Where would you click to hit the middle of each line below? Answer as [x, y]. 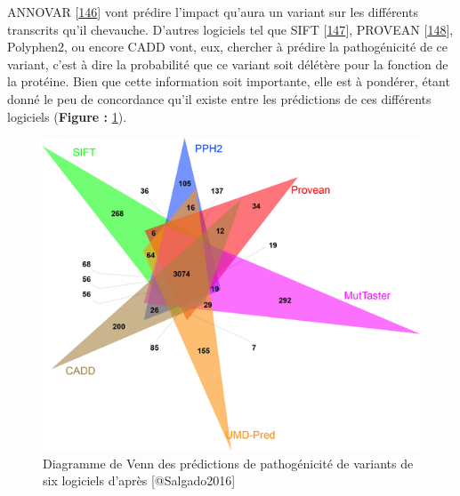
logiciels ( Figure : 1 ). [67, 116]
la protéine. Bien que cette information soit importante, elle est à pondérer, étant [229, 81]
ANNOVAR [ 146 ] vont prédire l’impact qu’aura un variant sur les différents [213, 12]
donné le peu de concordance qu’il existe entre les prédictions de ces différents [219, 98]
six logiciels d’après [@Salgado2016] [139, 480]
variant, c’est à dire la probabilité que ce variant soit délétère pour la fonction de [228, 64]
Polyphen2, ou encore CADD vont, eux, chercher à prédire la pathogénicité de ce [228, 47]
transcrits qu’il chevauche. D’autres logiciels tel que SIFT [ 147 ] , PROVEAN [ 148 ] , [230, 29]
